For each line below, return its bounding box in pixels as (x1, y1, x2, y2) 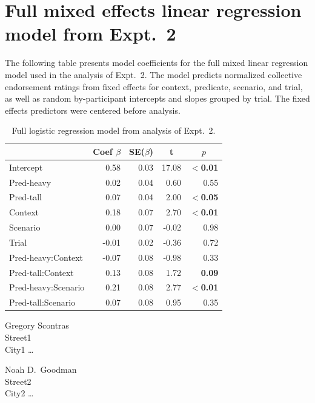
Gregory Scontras (5, 319, 70, 332)
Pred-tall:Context (9, 266, 74, 278)
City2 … (5, 387, 34, 399)
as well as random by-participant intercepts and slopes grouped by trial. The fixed (5, 92, 310, 105)
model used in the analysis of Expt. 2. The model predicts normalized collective (5, 68, 302, 80)
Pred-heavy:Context (9, 251, 83, 263)
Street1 (5, 331, 31, 343)
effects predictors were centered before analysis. (5, 103, 181, 116)
